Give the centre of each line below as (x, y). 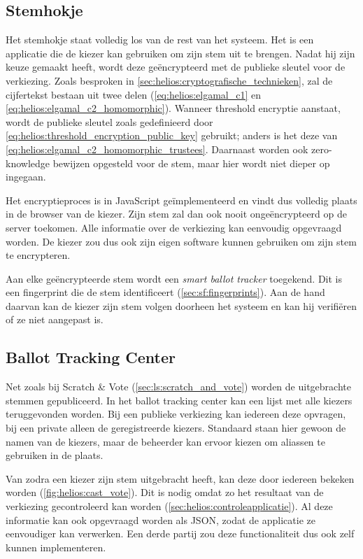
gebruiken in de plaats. (55, 455)
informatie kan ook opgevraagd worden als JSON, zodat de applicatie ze (161, 519)
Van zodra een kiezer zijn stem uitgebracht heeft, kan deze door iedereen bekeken (180, 478)
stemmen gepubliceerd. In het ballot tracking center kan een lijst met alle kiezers (179, 400)
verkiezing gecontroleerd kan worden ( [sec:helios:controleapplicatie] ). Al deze (169, 506)
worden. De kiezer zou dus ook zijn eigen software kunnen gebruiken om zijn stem (181, 241)
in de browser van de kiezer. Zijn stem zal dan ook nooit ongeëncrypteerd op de (176, 214)
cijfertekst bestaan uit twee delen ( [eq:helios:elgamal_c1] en (134, 94)
